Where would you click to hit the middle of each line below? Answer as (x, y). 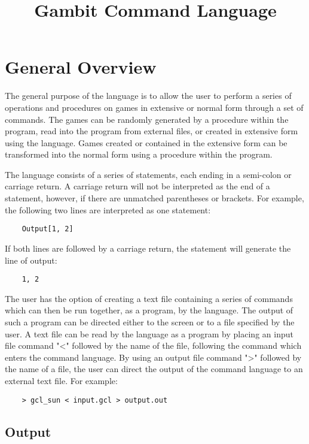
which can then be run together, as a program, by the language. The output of (149, 310)
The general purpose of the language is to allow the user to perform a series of (148, 96)
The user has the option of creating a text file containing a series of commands (149, 298)
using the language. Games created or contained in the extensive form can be (146, 142)
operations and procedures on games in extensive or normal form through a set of (154, 107)
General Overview (81, 67)
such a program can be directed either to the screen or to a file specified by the (150, 321)
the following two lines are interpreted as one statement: (108, 209)
